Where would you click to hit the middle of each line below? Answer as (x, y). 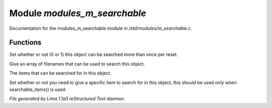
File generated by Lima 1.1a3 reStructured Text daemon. (67, 99)
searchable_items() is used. (38, 90)
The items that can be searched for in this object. (60, 73)
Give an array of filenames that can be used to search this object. (77, 64)
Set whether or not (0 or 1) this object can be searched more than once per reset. (94, 55)
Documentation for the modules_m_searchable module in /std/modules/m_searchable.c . (101, 28)
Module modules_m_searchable (78, 13)
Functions (25, 43)
